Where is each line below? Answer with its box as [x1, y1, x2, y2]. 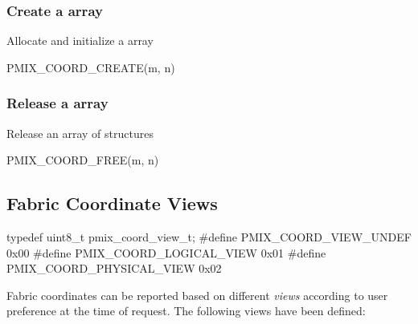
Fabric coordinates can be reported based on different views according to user [6, 286, 388, 303]
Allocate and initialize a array [6, 32, 154, 49]
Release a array [6, 93, 109, 113]
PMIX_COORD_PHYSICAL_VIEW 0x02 [6, 260, 222, 277]
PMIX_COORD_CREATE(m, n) [6, 59, 175, 75]
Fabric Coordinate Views [6, 191, 218, 216]
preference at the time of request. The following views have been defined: [6, 302, 366, 319]
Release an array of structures [6, 124, 154, 141]
